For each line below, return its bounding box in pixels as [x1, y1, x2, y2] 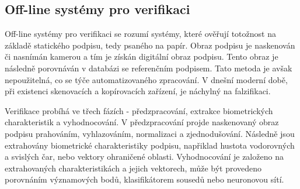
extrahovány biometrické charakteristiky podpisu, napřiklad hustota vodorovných [5, 139, 295, 151]
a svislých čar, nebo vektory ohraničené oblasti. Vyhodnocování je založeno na [5, 150, 284, 163]
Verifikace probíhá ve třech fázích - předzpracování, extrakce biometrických [5, 104, 273, 116]
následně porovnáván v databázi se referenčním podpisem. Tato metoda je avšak [5, 61, 292, 74]
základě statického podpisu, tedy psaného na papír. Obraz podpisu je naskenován [5, 39, 295, 51]
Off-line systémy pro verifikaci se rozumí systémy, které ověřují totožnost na [5, 28, 276, 40]
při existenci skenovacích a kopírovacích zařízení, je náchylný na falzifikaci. [5, 85, 271, 97]
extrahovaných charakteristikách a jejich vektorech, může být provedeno [5, 161, 262, 174]
